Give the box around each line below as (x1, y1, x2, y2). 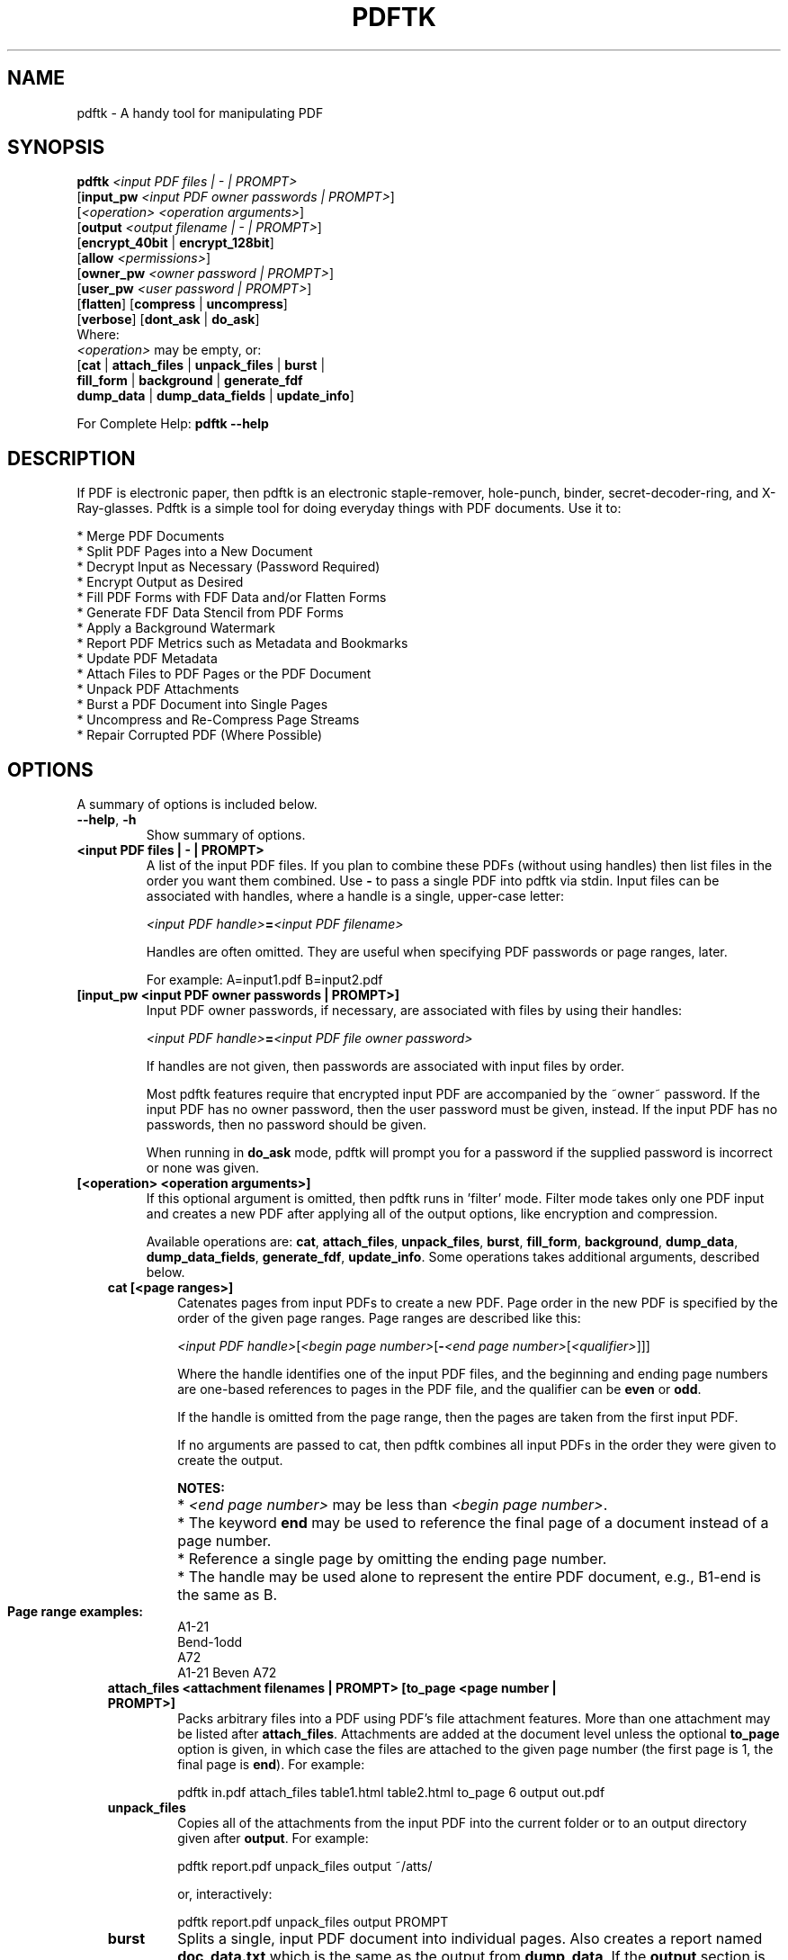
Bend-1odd (177, 1634, 243, 1650)
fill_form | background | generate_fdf (76, 373, 303, 389)
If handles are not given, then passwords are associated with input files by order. (146, 1058, 625, 1074)
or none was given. (146, 1160, 260, 1176)
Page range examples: (7, 1604, 143, 1620)
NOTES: (177, 1480, 225, 1497)
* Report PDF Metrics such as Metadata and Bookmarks (76, 635, 408, 652)
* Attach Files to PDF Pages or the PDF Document (76, 666, 372, 682)
